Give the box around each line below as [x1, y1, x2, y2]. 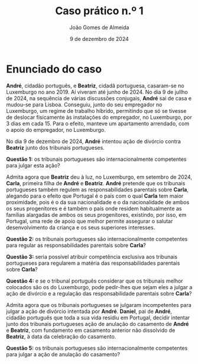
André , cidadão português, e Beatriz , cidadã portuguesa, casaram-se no [6, 82, 184, 89]
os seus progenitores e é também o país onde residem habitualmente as [6, 205, 182, 212]
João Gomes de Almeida [69, 24, 129, 31]
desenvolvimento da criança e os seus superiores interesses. [6, 224, 155, 231]
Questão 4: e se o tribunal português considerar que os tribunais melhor [6, 277, 183, 284]
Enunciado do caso [6, 62, 102, 75]
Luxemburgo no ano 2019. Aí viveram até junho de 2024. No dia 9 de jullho [6, 88, 188, 96]
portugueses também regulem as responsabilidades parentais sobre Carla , [6, 186, 189, 193]
